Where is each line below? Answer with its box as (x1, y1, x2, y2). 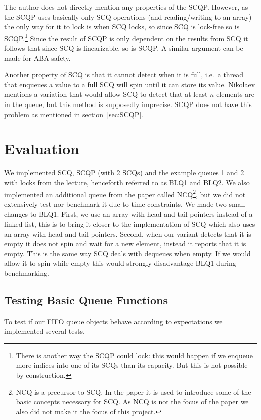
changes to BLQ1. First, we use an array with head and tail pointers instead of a (4, 208, 253, 219)
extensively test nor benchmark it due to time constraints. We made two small (4, 198, 245, 209)
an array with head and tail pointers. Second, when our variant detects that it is (4, 228, 251, 239)
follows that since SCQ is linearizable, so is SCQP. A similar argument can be (4, 43, 243, 53)
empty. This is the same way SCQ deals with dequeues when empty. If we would (4, 248, 251, 258)
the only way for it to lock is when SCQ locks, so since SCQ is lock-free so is (4, 21, 240, 32)
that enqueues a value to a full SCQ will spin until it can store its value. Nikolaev (4, 79, 255, 89)
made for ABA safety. (4, 52, 71, 63)
